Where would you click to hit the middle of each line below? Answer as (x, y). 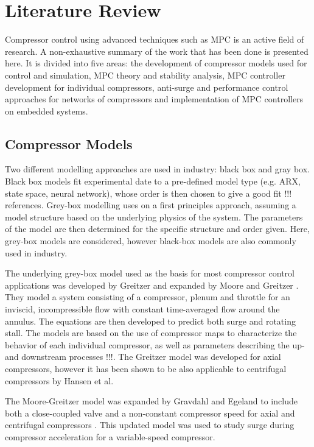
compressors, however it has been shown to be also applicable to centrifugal (146, 368)
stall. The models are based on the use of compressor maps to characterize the (151, 333)
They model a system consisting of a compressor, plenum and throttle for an (148, 297)
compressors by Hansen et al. (59, 380)
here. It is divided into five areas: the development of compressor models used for (156, 63)
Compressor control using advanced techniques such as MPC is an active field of (155, 39)
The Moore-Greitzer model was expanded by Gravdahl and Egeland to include (151, 401)
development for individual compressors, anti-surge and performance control (147, 87)
